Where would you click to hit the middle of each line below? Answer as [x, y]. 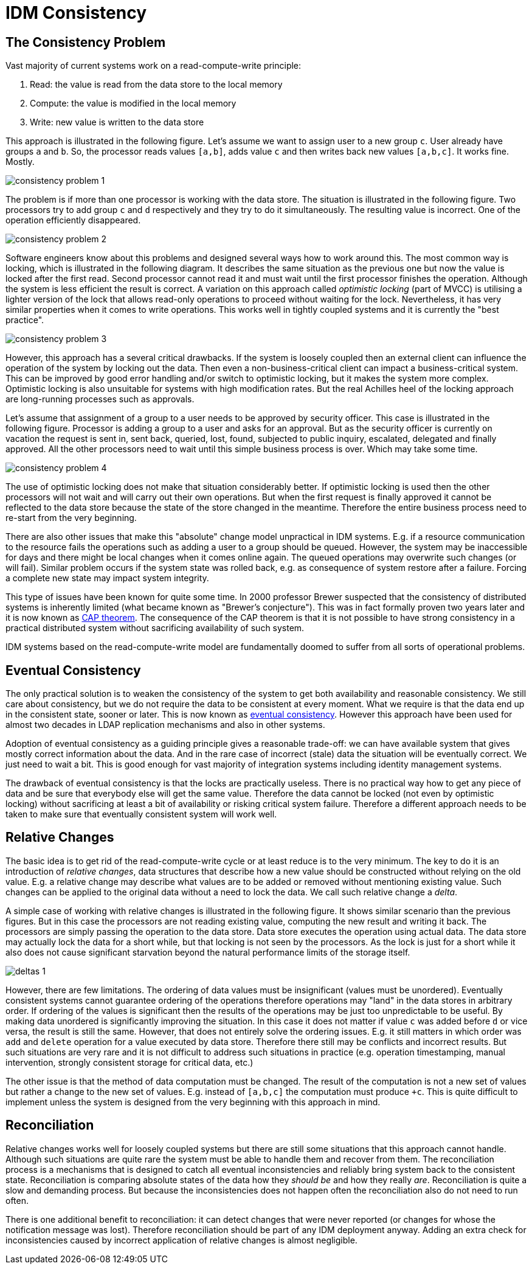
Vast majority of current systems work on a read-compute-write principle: [154, 66]
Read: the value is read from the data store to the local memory [156, 85]
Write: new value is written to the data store [117, 122]
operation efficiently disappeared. [73, 220]
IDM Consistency [76, 13]
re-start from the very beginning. [71, 518]
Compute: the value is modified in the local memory [133, 103]
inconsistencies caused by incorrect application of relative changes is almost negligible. [181, 1240]
